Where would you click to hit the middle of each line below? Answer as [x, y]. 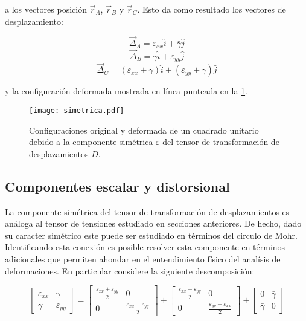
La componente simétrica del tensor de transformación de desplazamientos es [147, 211]
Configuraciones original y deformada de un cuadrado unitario [144, 130]
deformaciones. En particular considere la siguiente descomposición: [130, 271]
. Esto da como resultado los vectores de [212, 9]
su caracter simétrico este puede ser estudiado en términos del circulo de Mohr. [151, 235]
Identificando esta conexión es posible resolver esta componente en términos [145, 247]
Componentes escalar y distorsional [117, 186]
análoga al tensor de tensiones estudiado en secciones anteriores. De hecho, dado [153, 223]
